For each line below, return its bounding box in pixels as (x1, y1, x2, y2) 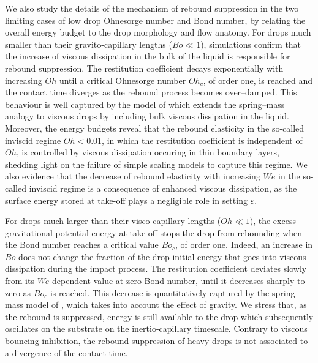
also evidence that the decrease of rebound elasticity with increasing (5, 170, 260, 182)
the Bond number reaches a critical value (5, 238, 159, 251)
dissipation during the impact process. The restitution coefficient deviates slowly (5, 262, 307, 275)
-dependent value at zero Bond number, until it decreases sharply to (49, 274, 305, 287)
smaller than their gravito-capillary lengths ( (5, 37, 172, 50)
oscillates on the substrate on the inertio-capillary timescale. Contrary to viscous (5, 322, 308, 335)
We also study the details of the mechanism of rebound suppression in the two (5, 2, 299, 14)
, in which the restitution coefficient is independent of (102, 133, 303, 146)
